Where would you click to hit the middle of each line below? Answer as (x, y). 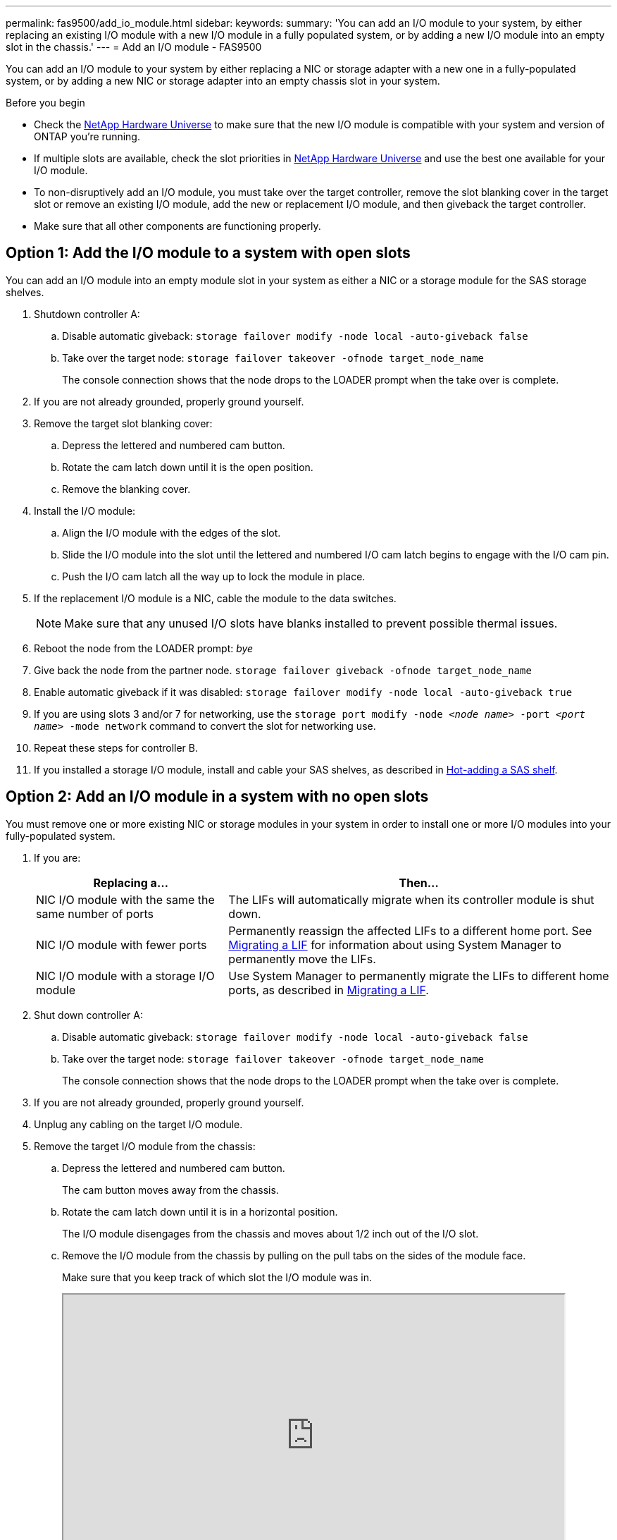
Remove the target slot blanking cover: (123, 423)
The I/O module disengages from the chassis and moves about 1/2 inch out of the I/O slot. (270, 1233)
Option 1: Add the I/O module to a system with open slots (208, 253)
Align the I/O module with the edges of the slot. (172, 532)
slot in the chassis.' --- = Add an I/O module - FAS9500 (134, 47)
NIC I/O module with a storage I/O (125, 976)
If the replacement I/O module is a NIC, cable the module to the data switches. (215, 598)
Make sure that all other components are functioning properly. (177, 226)
